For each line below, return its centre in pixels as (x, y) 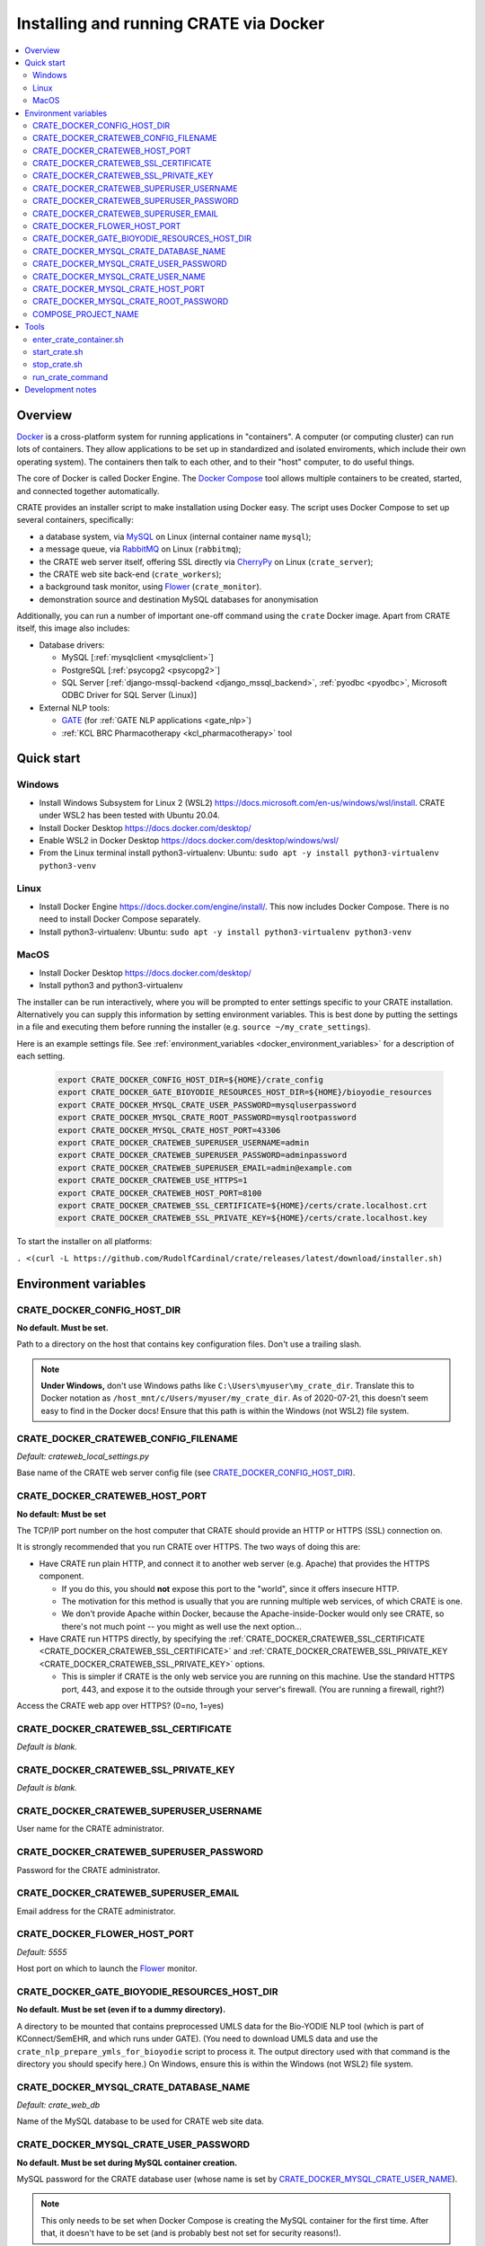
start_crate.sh (58, 351)
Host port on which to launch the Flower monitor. (107, 1968)
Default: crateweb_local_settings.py (83, 1456)
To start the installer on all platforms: (84, 1242)
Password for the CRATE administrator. (88, 1870)
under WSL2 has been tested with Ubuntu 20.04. (129, 815)
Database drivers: (72, 645)
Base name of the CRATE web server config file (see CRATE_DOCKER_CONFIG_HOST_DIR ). (186, 1472)
